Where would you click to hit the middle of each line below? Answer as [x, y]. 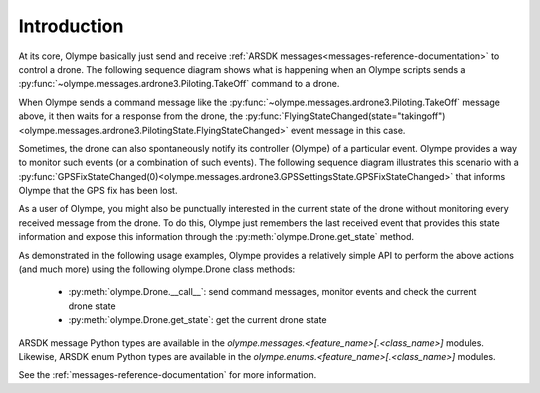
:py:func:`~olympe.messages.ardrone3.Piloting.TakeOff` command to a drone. [179, 84]
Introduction [71, 26]
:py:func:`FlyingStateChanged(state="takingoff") [345, 116]
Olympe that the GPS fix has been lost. [98, 191]
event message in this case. [348, 130]
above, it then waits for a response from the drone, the [131, 116]
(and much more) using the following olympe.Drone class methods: [157, 269]
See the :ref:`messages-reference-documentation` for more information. [167, 375]
